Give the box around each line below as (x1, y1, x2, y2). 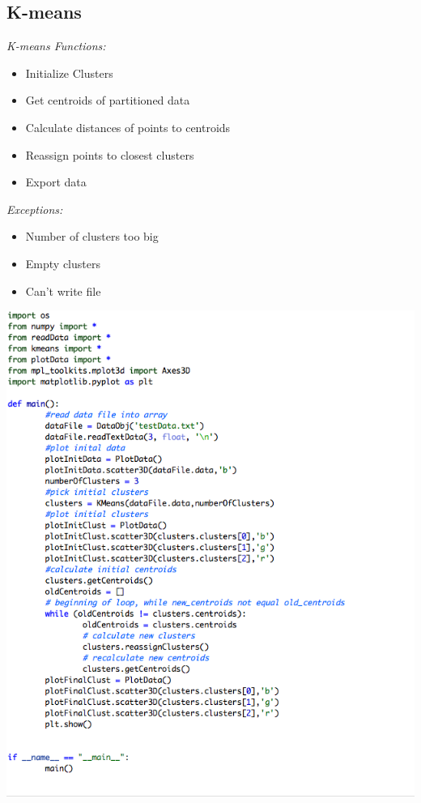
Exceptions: (6, 200, 63, 217)
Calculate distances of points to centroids (25, 118, 231, 135)
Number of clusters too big (25, 228, 159, 245)
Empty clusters (25, 254, 100, 271)
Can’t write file (25, 282, 101, 299)
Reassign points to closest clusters (25, 146, 194, 163)
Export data (25, 173, 87, 190)
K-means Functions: (6, 37, 106, 54)
